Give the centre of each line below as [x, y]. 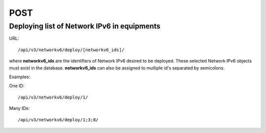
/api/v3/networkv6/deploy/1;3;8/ [58, 120]
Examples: [20, 77]
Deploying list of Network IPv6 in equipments [85, 26]
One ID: [17, 86]
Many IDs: [19, 108]
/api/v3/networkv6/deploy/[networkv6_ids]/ [71, 50]
